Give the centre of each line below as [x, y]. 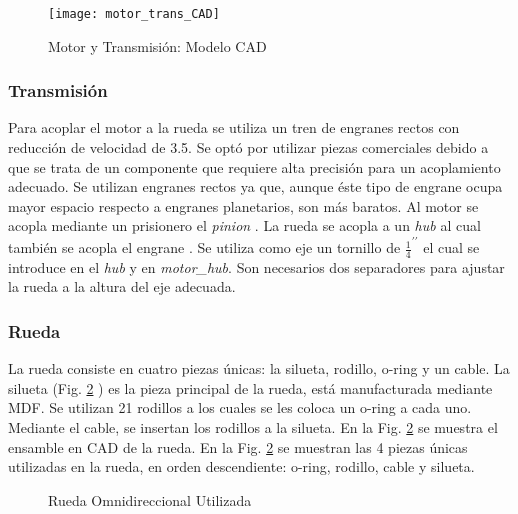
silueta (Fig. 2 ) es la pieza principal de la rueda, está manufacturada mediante [250, 387]
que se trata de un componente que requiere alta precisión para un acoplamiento [254, 166]
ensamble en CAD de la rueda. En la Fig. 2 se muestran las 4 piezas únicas [238, 446]
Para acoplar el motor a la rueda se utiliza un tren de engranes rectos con [234, 127]
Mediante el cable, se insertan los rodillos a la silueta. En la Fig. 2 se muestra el [253, 427]
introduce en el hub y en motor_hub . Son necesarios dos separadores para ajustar [256, 266]
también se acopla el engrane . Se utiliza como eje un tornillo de [204, 247]
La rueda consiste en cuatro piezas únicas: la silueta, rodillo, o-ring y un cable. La [259, 368]
